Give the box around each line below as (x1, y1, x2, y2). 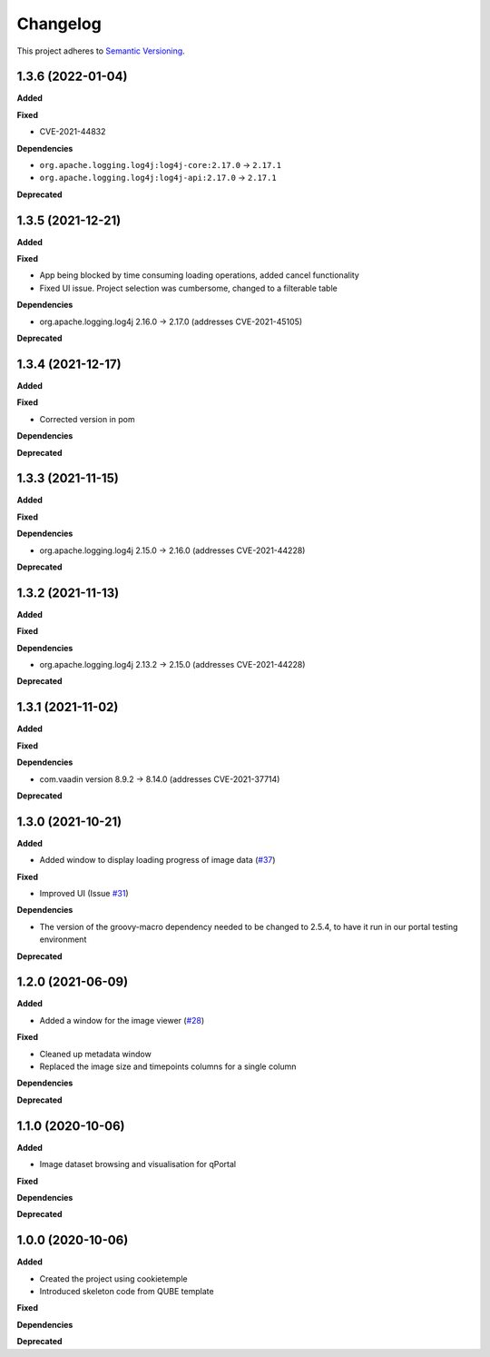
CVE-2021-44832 (39, 126, 106, 137)
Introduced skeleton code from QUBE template (39, 1285, 214, 1296)
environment (39, 934, 87, 945)
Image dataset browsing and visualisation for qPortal (39, 1159, 237, 1170)
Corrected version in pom (39, 413, 135, 424)
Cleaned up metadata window (39, 1048, 152, 1059)
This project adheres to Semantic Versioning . (16, 45, 185, 56)
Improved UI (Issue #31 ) (39, 888, 129, 898)
